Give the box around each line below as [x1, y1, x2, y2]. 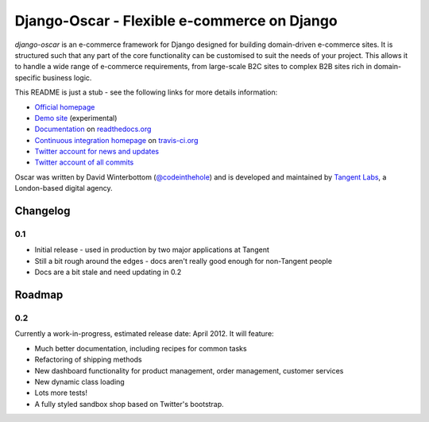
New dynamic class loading [34, 377, 125, 386]
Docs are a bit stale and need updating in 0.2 [34, 267, 182, 277]
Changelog [14, 204, 71, 218]
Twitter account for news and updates [34, 147, 159, 157]
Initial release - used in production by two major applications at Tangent [34, 245, 269, 254]
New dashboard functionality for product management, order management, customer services [34, 366, 344, 375]
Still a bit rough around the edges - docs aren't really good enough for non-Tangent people [34, 256, 333, 265]
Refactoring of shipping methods [34, 354, 142, 365]
